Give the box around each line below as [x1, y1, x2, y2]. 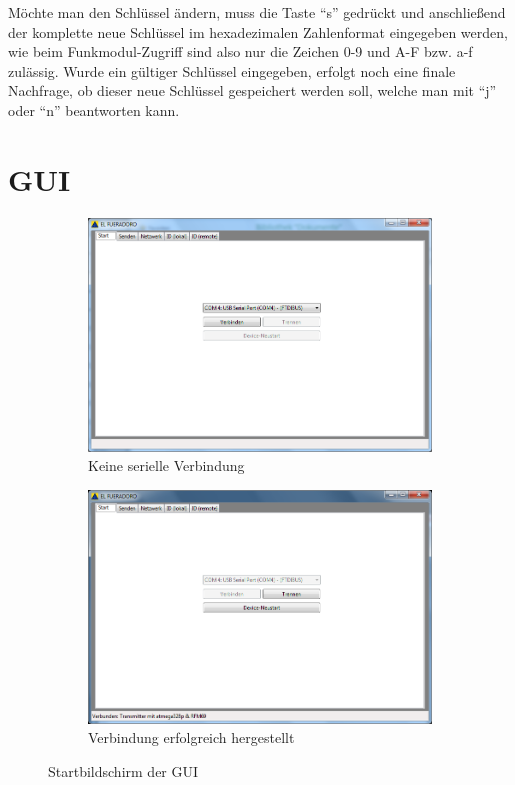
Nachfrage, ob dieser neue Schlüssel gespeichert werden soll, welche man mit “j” [8, 80, 497, 101]
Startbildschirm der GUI [48, 760, 199, 781]
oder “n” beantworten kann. [8, 99, 180, 120]
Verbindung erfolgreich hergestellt [88, 727, 295, 748]
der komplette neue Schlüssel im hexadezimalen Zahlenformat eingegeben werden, [8, 21, 508, 42]
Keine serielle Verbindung [88, 455, 245, 476]
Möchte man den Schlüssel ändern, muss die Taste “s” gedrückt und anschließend [8, 2, 506, 22]
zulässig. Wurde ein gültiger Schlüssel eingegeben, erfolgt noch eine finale [8, 60, 456, 81]
